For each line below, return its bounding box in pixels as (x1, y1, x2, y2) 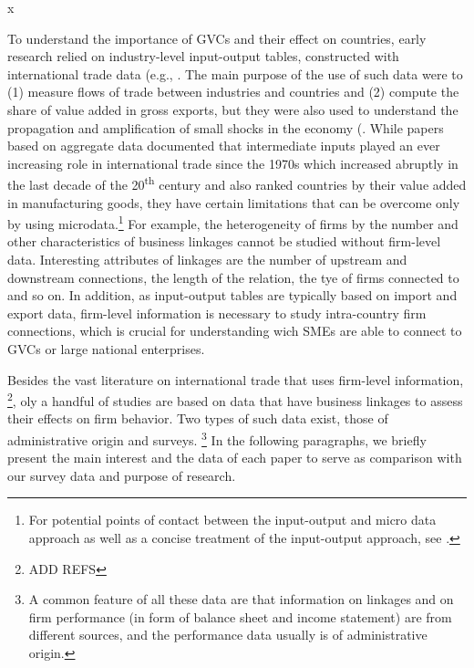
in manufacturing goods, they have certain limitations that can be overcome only (7, 193, 460, 212)
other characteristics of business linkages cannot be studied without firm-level (7, 232, 441, 251)
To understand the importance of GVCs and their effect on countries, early (7, 28, 427, 47)
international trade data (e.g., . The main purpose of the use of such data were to (7, 64, 463, 83)
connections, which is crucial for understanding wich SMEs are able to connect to (7, 321, 462, 340)
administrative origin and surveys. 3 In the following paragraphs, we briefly (7, 428, 427, 449)
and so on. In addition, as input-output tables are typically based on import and (7, 286, 458, 305)
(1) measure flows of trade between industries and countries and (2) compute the (7, 82, 459, 101)
